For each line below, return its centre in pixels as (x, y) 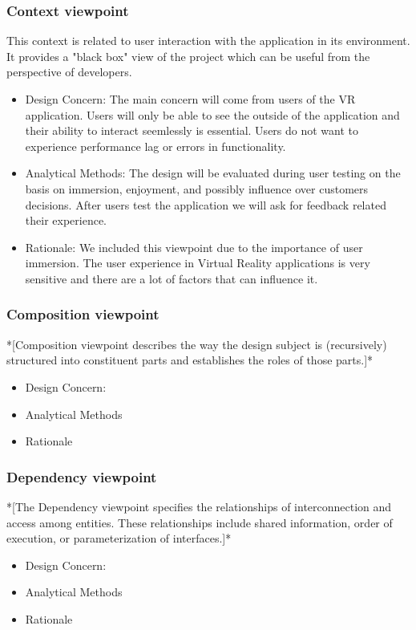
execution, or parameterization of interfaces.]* (119, 538)
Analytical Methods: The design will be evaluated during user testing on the (213, 173)
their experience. (66, 220)
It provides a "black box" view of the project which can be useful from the (188, 56)
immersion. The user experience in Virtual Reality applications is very (198, 263)
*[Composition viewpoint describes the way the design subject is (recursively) (197, 344)
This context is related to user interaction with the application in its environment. (208, 41)
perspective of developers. (69, 72)
